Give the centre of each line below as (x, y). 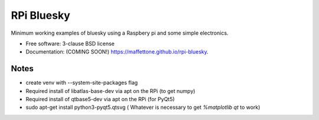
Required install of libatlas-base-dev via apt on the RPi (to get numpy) (110, 91)
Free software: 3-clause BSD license (70, 44)
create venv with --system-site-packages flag (82, 83)
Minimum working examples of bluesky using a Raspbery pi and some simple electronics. (120, 33)
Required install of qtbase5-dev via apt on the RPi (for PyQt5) (100, 99)
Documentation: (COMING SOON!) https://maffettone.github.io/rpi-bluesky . (117, 52)
